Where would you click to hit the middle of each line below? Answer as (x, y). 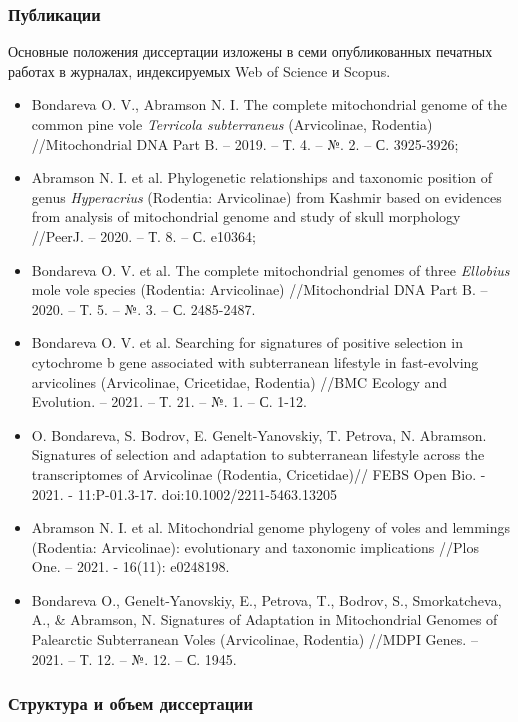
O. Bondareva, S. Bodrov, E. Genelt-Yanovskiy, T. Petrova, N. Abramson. (259, 434)
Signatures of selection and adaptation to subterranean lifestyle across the (258, 454)
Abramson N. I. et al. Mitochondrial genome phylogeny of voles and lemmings (271, 527)
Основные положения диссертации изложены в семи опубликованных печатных (250, 51)
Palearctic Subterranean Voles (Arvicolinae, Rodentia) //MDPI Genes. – (254, 639)
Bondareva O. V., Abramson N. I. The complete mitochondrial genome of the (269, 104)
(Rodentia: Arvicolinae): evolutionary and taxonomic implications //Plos (255, 546)
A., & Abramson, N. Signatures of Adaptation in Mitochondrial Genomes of (264, 619)
